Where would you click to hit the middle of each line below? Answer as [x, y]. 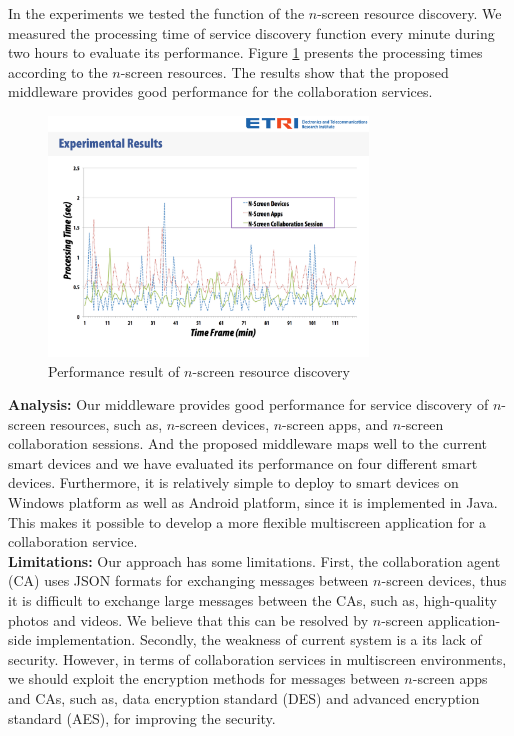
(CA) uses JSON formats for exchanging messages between [188, 580]
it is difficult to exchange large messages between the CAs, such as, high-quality [252, 600]
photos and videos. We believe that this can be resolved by [188, 619]
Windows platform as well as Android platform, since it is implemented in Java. [253, 502]
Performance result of [114, 370]
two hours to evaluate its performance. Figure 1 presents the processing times [245, 52]
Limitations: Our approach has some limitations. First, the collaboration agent [254, 560]
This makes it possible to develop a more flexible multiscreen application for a [247, 521]
